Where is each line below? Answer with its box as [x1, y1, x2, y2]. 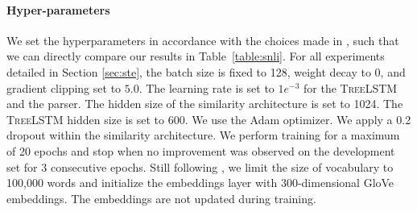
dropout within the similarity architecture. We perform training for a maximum [6, 127, 400, 143]
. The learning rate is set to [138, 79, 275, 96]
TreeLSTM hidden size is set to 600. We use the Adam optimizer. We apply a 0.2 [6, 110, 411, 127]
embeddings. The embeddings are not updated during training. [6, 189, 316, 206]
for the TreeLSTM [303, 79, 398, 96]
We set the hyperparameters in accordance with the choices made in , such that [6, 31, 399, 48]
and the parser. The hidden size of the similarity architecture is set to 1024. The [6, 95, 403, 112]
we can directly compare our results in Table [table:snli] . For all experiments [6, 48, 385, 64]
